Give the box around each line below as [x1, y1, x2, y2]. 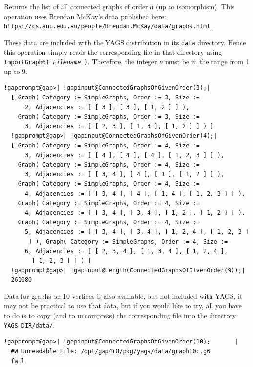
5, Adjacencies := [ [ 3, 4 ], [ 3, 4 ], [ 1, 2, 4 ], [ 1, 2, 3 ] [24, 228, 249, 236]
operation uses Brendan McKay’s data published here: [4, 11, 166, 21]
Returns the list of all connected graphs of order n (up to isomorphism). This [4, 1, 235, 11]
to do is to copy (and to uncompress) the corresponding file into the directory [4, 310, 236, 320]
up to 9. [4, 66, 28, 76]
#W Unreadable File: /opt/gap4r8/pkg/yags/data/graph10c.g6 [11, 347, 211, 355]
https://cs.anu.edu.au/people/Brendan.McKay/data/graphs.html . [4, 21, 212, 31]
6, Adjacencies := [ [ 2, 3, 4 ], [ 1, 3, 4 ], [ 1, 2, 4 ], [24, 247, 228, 255]
